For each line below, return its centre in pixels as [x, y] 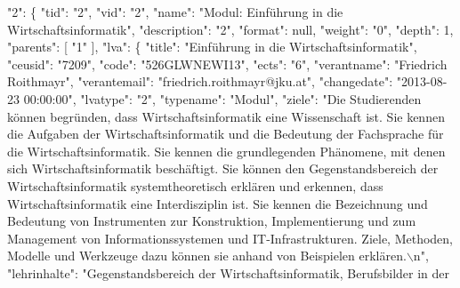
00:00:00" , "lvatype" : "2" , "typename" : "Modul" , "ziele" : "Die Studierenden [222, 98]
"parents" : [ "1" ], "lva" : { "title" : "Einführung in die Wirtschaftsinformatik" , [212, 47]
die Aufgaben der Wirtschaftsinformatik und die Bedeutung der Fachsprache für [226, 134]
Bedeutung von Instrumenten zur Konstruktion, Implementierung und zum [212, 221]
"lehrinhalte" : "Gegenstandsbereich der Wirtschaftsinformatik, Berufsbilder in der [229, 272]
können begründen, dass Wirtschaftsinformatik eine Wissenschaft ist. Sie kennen [226, 116]
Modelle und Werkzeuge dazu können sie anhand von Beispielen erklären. [207, 256]
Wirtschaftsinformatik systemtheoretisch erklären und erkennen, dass [195, 185]
